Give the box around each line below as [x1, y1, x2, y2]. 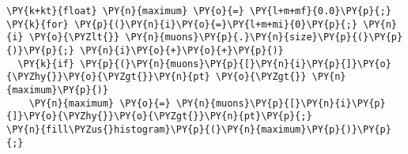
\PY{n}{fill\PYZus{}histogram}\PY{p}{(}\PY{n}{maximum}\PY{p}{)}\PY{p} [6, 123, 391, 135]
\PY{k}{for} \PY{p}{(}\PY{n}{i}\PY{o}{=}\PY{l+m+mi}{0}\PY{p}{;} [6, 18, 357, 30]
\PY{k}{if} [17, 58, 74, 69]
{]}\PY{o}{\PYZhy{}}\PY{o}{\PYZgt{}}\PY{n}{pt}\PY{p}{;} [6, 111, 312, 122]
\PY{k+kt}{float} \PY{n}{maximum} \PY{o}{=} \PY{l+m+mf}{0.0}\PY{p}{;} [6, 6, 391, 17]
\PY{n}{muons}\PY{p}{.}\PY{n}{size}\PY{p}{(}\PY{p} [125, 32, 403, 43]
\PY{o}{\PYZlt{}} [28, 32, 120, 43]
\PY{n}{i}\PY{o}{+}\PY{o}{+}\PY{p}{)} [80, 44, 284, 56]
